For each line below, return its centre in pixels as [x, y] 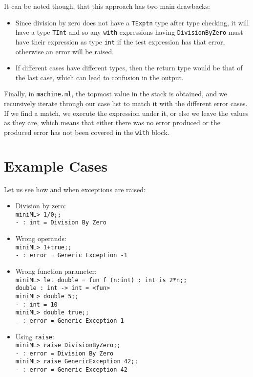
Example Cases [56, 166]
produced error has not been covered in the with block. [87, 132]
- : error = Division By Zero [64, 353]
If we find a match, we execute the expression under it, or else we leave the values [126, 113]
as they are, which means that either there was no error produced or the [112, 122]
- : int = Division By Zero [61, 223]
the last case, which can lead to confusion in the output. [99, 77]
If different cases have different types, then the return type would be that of [129, 68]
